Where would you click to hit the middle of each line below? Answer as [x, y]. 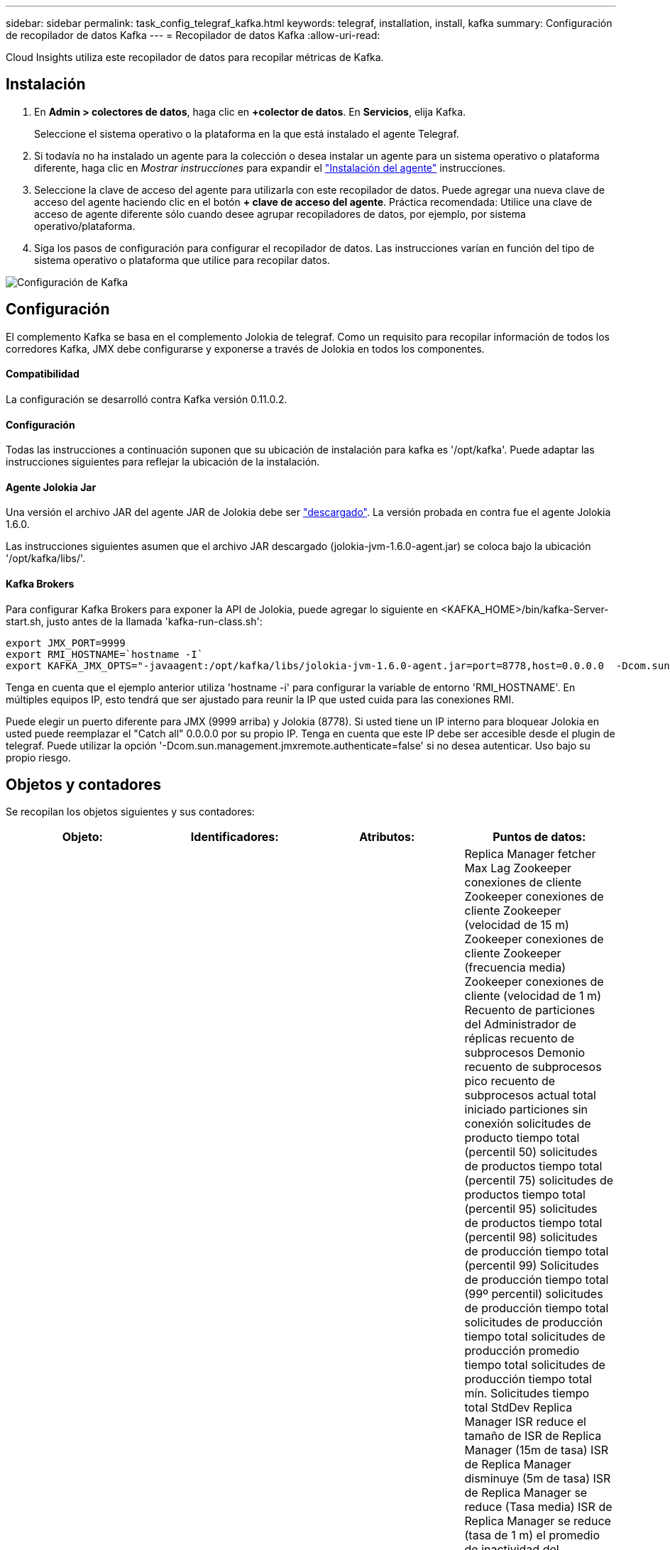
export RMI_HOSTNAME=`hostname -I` [105, 654]
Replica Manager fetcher [530, 854]
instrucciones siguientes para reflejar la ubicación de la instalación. [163, 462]
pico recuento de [510, 1081]
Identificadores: [235, 837]
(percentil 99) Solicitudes [532, 1266]
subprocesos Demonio [525, 1053]
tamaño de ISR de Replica [533, 1436]
